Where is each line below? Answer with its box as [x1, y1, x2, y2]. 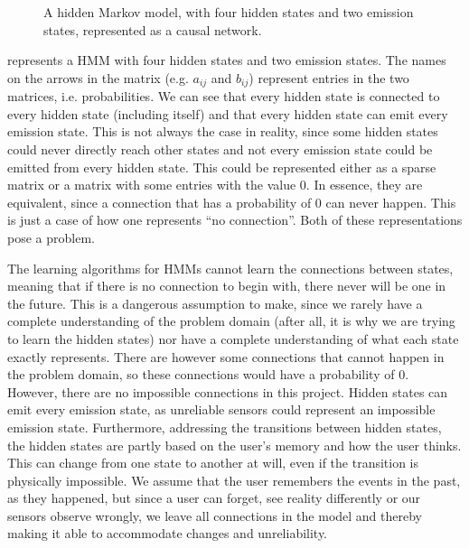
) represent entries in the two [249, 68, 409, 87]
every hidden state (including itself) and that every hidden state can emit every [7, 104, 448, 123]
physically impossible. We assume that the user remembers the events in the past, [7, 470, 461, 489]
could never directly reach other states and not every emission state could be [7, 140, 433, 159]
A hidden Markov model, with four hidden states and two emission [43, 3, 414, 21]
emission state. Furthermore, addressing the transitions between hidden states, [7, 417, 442, 436]
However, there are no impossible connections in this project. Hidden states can [7, 382, 448, 401]
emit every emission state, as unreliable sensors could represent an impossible [7, 400, 436, 419]
